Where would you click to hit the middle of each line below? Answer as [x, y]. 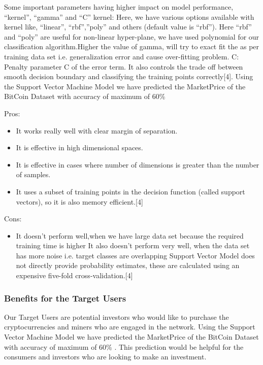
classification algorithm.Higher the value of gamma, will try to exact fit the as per [132, 46]
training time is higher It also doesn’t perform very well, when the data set [133, 245]
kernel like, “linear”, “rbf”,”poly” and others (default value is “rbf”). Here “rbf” [128, 27]
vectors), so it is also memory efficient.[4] [79, 201]
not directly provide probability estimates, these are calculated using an [128, 265]
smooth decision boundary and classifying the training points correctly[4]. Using [129, 76]
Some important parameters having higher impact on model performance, [119, 7]
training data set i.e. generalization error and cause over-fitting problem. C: [122, 56]
